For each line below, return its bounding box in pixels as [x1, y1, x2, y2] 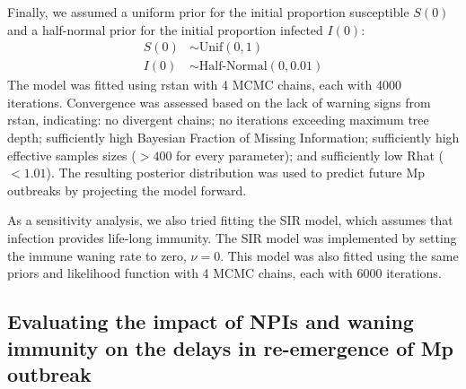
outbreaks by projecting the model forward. [7, 180, 247, 199]
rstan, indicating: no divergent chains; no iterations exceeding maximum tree [7, 110, 429, 129]
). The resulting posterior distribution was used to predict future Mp [46, 163, 426, 182]
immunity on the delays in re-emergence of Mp [7, 333, 454, 361]
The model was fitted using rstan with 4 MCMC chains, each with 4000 [7, 75, 401, 94]
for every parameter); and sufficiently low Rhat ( [176, 145, 444, 164]
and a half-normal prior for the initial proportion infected [7, 20, 323, 39]
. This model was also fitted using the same [220, 246, 459, 264]
